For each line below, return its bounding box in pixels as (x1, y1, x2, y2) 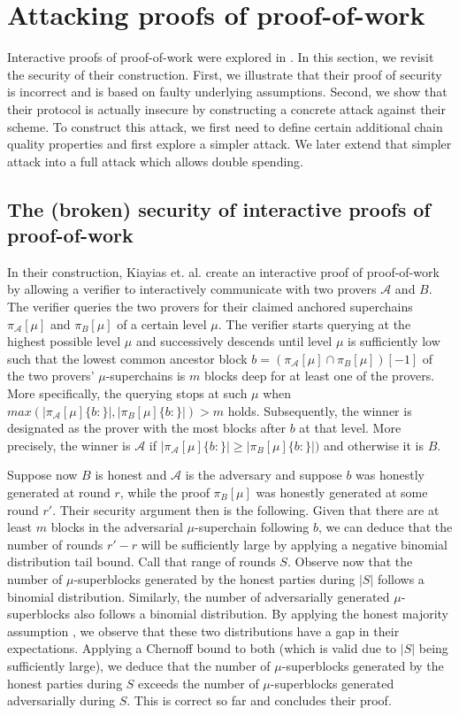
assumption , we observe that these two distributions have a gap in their (7, 621, 400, 640)
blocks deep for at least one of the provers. (203, 366, 435, 385)
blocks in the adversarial (50, 518, 183, 536)
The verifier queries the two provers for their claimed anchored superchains (7, 297, 413, 316)
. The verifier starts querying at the (218, 314, 411, 333)
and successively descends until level (135, 332, 333, 350)
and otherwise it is (324, 435, 425, 454)
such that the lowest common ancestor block (7, 349, 248, 367)
